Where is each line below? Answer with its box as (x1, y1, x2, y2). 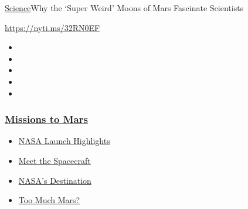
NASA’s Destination (18, 174, 91, 186)
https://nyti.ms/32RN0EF (5, 21, 100, 33)
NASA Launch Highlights (18, 135, 110, 147)
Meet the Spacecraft (18, 154, 91, 166)
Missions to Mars (5, 112, 88, 126)
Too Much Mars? (18, 194, 80, 206)
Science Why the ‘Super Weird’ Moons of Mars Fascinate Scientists (5, 2, 244, 13)
